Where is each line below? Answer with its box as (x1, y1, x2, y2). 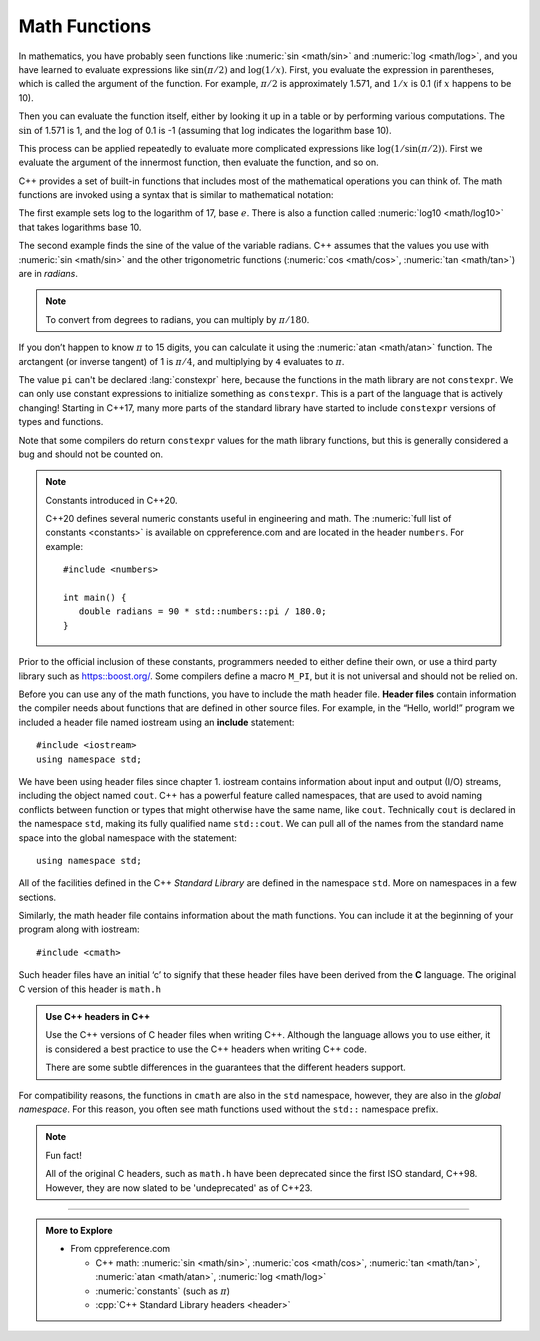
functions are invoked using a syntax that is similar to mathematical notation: (18, 189, 334, 201)
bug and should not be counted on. (18, 448, 164, 460)
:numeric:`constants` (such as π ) (95, 1285, 230, 1297)
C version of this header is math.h (18, 983, 162, 995)
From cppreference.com (70, 1243, 171, 1255)
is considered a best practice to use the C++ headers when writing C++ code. (45, 1043, 367, 1055)
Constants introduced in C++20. (45, 494, 178, 506)
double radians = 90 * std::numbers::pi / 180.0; (78, 606, 327, 617)
